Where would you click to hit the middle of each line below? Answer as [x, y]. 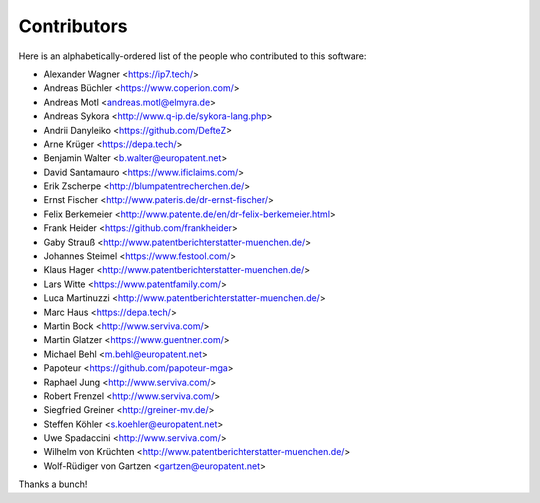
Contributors [73, 26]
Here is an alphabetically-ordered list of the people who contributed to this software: [192, 56]
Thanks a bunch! [53, 484]
